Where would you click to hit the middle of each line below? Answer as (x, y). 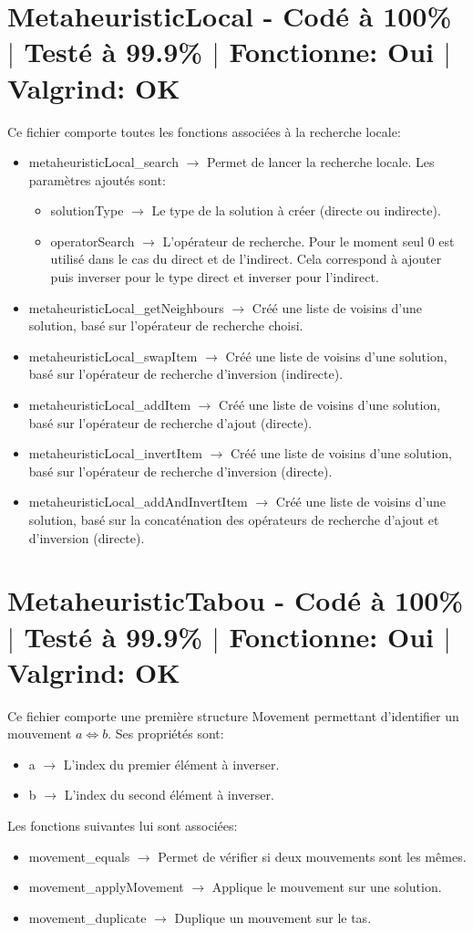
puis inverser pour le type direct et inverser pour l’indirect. (215, 277)
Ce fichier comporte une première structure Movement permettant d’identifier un (233, 715)
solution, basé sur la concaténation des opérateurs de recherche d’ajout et (234, 519)
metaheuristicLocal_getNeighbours (126, 307)
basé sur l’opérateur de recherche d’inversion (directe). (180, 471)
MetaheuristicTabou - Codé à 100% (236, 600)
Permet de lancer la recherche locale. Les (321, 162)
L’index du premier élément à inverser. (171, 764)
